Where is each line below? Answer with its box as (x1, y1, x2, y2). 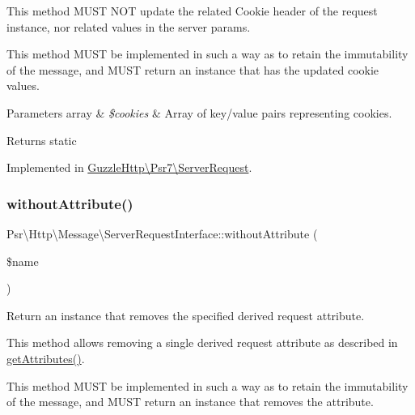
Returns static (6, 131, 77, 148)
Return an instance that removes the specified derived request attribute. (6, 306, 365, 323)
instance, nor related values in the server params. (6, 18, 251, 35)
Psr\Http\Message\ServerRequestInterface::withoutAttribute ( (6, 225, 318, 242)
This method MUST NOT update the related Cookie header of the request (6, 2, 378, 19)
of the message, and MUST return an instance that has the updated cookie (6, 61, 379, 78)
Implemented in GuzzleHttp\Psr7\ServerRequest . (6, 159, 252, 176)
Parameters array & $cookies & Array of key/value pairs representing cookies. (6, 104, 392, 121)
